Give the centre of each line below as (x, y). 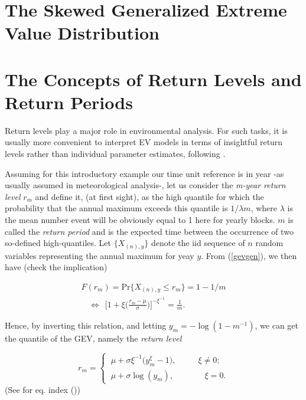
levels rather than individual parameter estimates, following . (115, 154)
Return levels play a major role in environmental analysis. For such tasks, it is (146, 130)
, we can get (277, 325)
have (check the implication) (56, 267)
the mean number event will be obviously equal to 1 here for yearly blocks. (140, 220)
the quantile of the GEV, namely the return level (93, 338)
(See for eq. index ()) (43, 389)
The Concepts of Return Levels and (153, 79)
